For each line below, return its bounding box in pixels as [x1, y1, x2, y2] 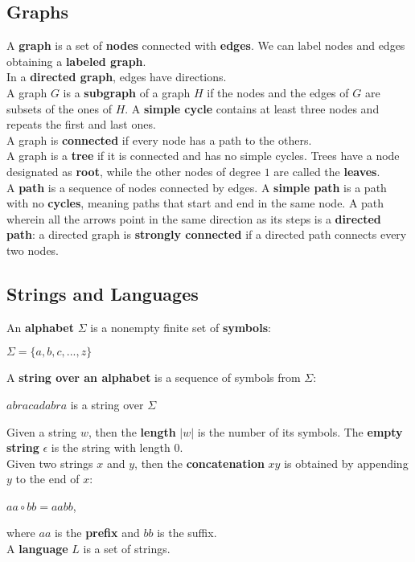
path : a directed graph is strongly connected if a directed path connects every [6, 226, 407, 243]
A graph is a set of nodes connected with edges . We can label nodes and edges [6, 37, 405, 54]
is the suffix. [157, 524, 217, 541]
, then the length [88, 423, 176, 440]
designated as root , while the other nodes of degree [6, 162, 261, 179]
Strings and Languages [6, 281, 199, 306]
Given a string [6, 423, 77, 440]
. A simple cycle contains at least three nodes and [125, 100, 380, 117]
